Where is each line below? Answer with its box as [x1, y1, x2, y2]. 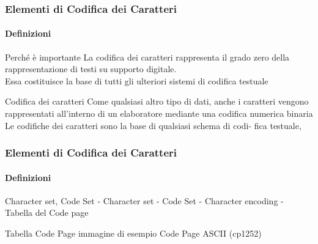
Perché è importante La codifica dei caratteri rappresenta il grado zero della [5, 50, 290, 63]
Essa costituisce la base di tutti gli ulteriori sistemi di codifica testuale [5, 74, 268, 87]
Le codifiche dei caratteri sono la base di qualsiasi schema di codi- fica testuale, [5, 119, 301, 131]
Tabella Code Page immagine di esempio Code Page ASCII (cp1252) [5, 227, 262, 240]
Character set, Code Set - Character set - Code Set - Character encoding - [5, 194, 284, 207]
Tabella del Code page [5, 206, 89, 219]
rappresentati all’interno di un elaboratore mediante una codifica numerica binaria [5, 107, 313, 120]
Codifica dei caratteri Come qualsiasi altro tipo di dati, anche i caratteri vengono [5, 95, 309, 108]
